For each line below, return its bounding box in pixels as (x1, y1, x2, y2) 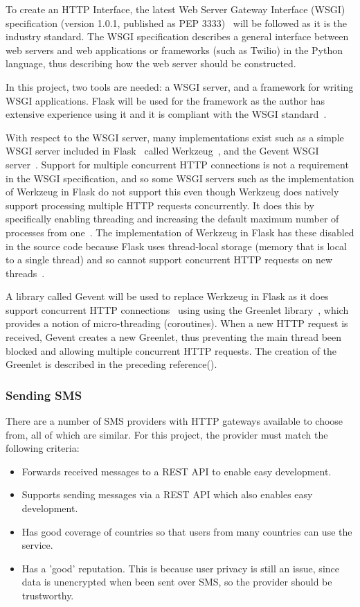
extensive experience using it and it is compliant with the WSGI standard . (6, 107, 327, 121)
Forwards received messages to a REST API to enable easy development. (21, 464, 332, 478)
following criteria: (6, 441, 80, 455)
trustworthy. (21, 588, 74, 602)
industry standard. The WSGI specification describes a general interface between (6, 29, 349, 44)
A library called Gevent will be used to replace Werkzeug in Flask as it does (6, 289, 329, 303)
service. (21, 538, 53, 552)
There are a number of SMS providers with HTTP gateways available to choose (6, 414, 343, 428)
